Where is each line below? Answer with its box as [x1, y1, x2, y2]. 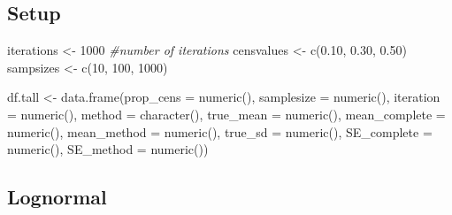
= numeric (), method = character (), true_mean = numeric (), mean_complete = [7, 104, 446, 123]
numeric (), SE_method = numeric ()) [7, 140, 209, 158]
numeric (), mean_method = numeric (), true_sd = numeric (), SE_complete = [7, 122, 433, 141]
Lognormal [7, 183, 107, 211]
